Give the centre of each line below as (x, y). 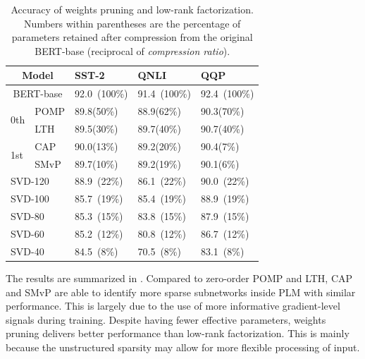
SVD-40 (27, 251)
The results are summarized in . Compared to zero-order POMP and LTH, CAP (179, 278)
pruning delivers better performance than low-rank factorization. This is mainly (178, 333)
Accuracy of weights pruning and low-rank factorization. (132, 9)
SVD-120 (30, 181)
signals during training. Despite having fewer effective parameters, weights (166, 319)
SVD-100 (30, 199)
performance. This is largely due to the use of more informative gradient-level (173, 306)
